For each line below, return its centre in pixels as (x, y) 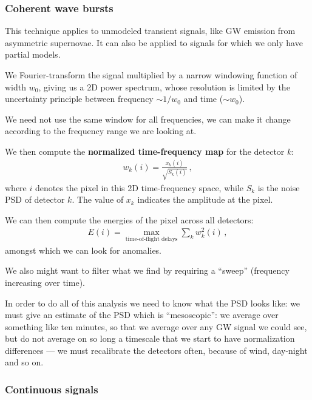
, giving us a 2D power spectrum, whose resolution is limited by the (164, 86)
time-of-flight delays (151, 239)
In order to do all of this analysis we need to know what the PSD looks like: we (153, 303)
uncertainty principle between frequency (79, 99)
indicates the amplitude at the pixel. (205, 199)
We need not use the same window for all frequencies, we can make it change (148, 119)
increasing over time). (45, 282)
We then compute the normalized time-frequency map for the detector (145, 151)
